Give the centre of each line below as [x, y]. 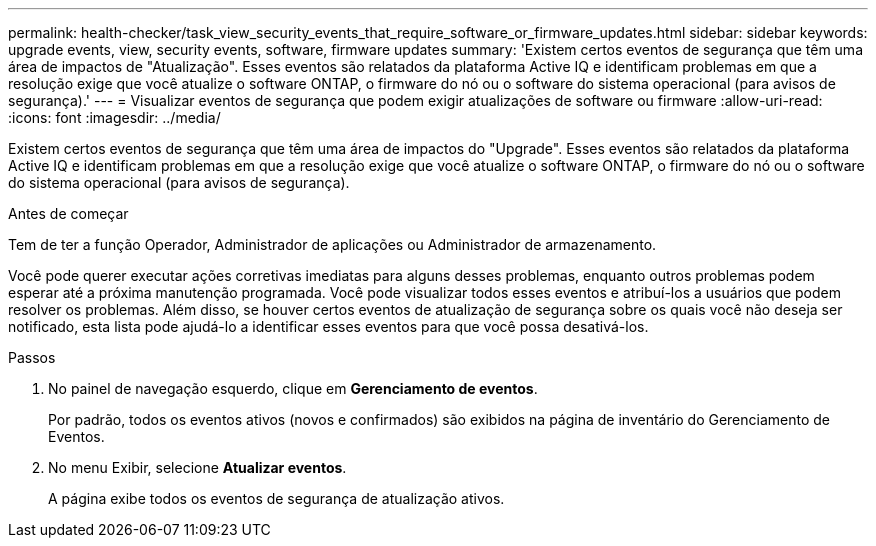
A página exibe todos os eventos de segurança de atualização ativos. [276, 498]
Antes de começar [68, 213]
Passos [32, 357]
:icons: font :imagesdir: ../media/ [114, 117]
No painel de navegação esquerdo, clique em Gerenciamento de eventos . [293, 388]
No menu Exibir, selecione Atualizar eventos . [197, 467]
